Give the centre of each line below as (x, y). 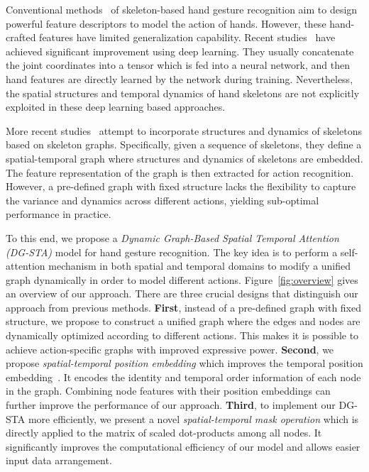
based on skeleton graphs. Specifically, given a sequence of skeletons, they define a (184, 144)
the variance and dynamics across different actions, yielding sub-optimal (163, 200)
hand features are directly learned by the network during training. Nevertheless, (180, 78)
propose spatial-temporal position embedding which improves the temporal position (184, 363)
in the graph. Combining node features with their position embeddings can (168, 391)
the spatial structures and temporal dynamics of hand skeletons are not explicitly (183, 93)
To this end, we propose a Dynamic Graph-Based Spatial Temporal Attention (172, 237)
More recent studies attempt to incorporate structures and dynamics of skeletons (184, 130)
